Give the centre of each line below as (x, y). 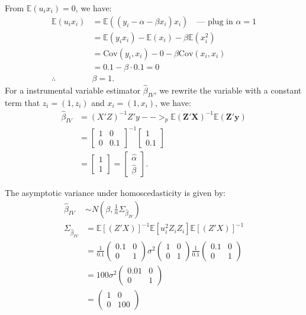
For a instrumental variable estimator (73, 90)
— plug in (215, 22)
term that (22, 102)
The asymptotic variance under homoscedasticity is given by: (115, 192)
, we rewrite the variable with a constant (228, 90)
